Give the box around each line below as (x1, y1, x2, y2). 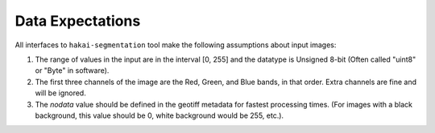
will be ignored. (35, 88, 86, 98)
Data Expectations (14, 12, 141, 30)
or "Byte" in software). (35, 66, 110, 75)
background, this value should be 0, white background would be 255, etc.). (35, 111, 284, 120)
